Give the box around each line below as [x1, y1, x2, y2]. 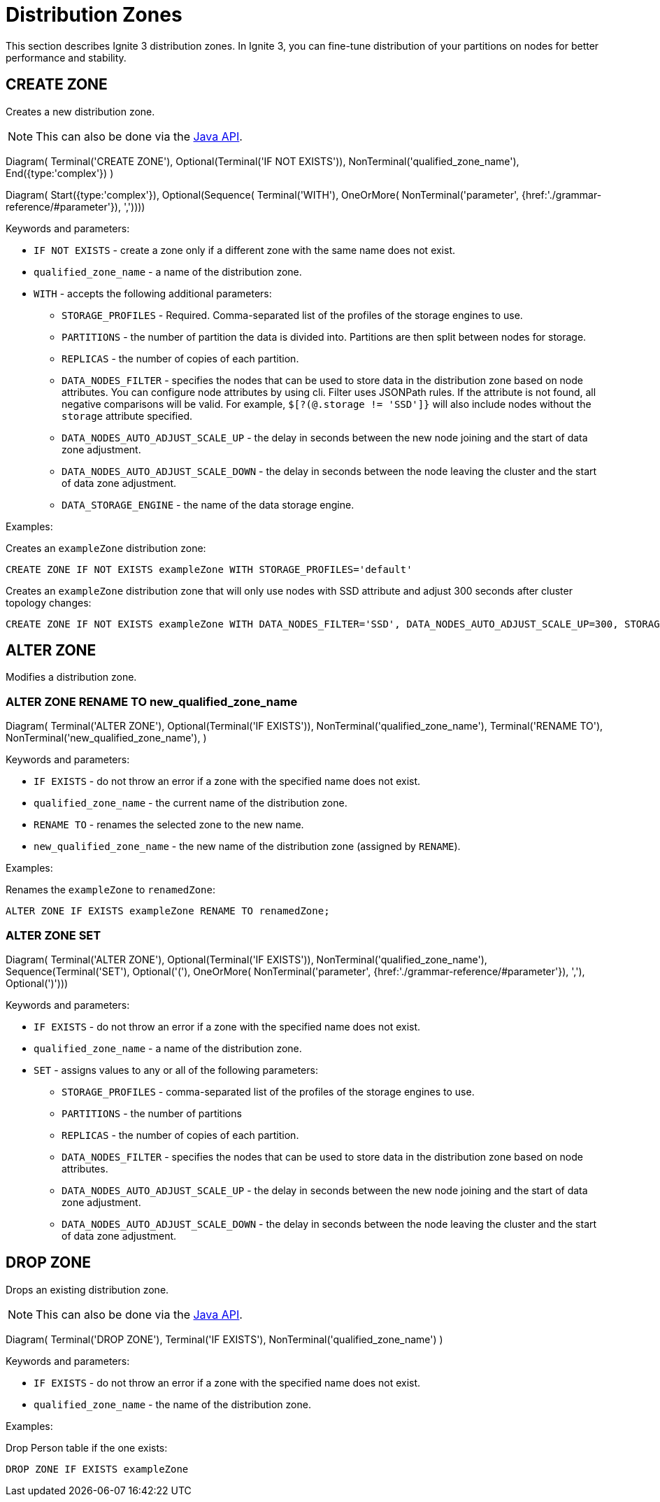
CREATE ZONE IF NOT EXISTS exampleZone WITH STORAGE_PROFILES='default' [6, 563, 412, 575]
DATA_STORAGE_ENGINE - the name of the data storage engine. [62, 498, 354, 511]
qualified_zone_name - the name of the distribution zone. [34, 1398, 311, 1410]
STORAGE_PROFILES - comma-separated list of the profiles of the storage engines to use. [62, 1085, 475, 1098]
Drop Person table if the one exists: [6, 1441, 168, 1454]
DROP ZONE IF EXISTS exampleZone [6, 1463, 189, 1475]
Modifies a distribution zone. [6, 671, 137, 683]
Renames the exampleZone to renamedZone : [6, 884, 216, 896]
